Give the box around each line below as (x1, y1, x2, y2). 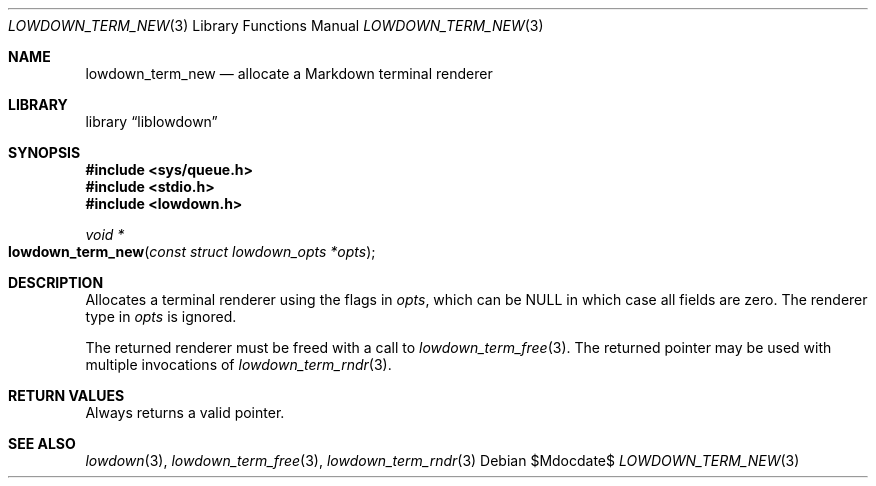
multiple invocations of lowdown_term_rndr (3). (85, 356, 392, 373)
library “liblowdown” (85, 113, 218, 130)
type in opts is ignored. (85, 308, 237, 325)
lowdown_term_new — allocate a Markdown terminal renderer (85, 65, 493, 82)
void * (85, 226, 125, 243)
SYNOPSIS (8, 144, 81, 161)
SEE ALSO (8, 435, 76, 452)
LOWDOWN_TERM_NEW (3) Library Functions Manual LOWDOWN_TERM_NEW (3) (8, 17, 544, 34)
